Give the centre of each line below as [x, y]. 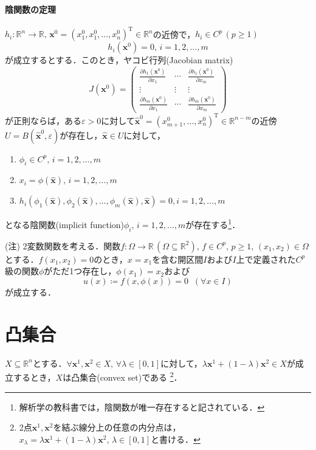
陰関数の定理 [30, 9]
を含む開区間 [178, 259]
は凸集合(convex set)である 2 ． [122, 376]
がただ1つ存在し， [80, 271]
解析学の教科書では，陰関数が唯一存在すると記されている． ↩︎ [142, 407]
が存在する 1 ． [213, 224]
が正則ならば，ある [43, 120]
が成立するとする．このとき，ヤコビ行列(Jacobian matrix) [119, 60]
